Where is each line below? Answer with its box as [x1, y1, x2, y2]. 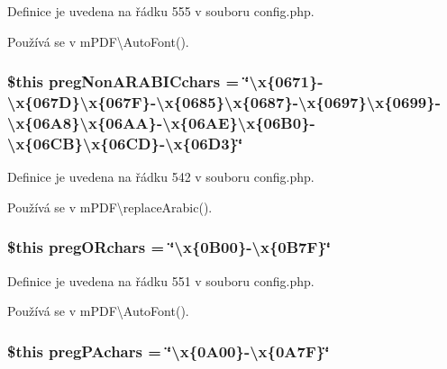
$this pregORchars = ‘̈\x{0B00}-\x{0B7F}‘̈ [7, 236, 331, 258]
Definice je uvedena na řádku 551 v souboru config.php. [7, 271, 315, 290]
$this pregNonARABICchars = [7, 70, 240, 93]
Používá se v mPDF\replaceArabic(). [7, 197, 213, 216]
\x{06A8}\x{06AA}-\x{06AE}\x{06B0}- [7, 111, 315, 133]
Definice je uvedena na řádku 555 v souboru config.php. [7, 2, 315, 20]
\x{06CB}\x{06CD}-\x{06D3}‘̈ [7, 131, 243, 154]
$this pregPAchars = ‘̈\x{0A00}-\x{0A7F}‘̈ [7, 339, 330, 362]
